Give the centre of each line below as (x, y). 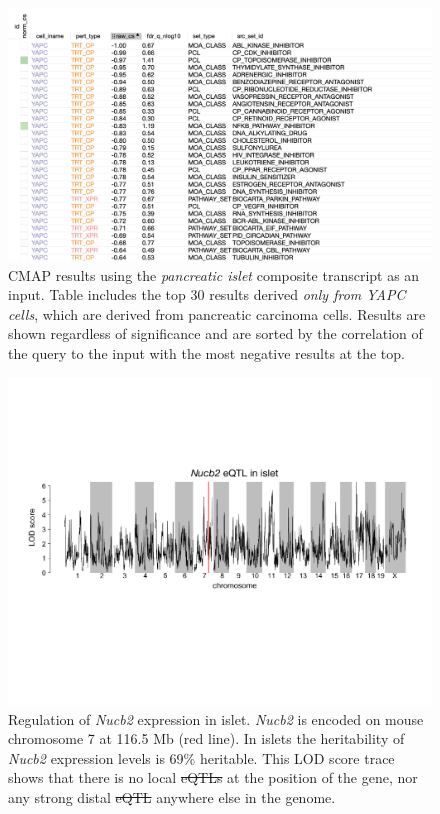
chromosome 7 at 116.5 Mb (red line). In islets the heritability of (206, 738)
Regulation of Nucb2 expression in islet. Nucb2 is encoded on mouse (216, 718)
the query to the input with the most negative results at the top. (206, 352)
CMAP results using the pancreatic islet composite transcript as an (214, 274)
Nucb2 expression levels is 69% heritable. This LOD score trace (201, 757)
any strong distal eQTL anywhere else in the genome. (172, 797)
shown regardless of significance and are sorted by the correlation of (215, 333)
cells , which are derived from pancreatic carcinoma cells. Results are (217, 313)
